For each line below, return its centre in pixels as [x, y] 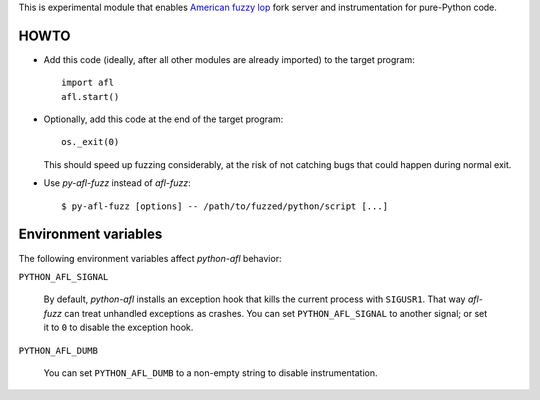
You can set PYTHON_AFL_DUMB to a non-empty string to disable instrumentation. [210, 372]
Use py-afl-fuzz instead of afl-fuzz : [117, 183]
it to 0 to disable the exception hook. [118, 327]
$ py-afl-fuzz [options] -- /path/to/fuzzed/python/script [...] [225, 206]
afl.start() [90, 96]
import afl [88, 83]
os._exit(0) [90, 142]
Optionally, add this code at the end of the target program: [163, 119]
